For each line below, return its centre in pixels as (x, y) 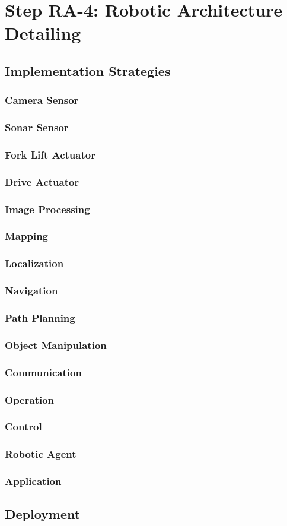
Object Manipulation (56, 345)
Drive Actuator (42, 181)
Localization (34, 263)
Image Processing (47, 209)
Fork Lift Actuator (50, 154)
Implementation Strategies (88, 70)
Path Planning (40, 318)
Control (23, 427)
